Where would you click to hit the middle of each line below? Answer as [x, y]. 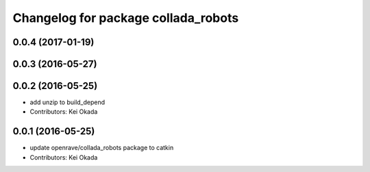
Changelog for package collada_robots [126, 18]
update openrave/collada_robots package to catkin [102, 148]
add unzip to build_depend [67, 102]
